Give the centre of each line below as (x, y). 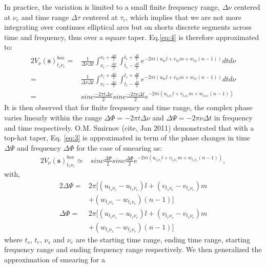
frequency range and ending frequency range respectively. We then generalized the (133, 249)
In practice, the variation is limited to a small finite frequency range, (112, 7)
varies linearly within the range (53, 118)
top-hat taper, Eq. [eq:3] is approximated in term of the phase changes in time (127, 138)
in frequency (233, 118)
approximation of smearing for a (55, 260)
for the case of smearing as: (119, 147)
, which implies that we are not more (184, 17)
